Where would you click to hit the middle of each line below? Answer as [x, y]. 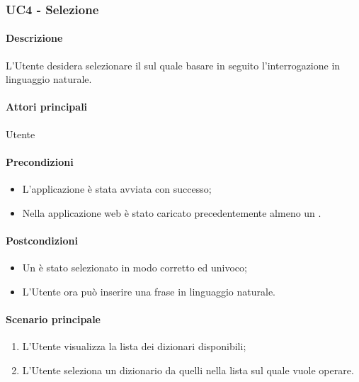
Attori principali [47, 107]
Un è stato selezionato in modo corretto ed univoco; [135, 267]
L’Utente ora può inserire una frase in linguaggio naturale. [149, 291]
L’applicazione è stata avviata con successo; [117, 189]
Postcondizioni [42, 240]
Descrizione [34, 38]
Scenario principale [53, 319]
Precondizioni [40, 161]
